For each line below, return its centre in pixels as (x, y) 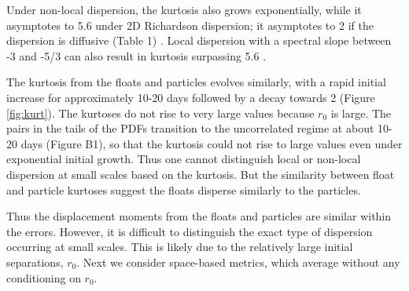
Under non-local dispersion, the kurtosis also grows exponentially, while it (184, 9)
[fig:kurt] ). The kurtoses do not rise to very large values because (160, 113)
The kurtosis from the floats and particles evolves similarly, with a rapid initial (196, 82)
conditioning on (44, 277)
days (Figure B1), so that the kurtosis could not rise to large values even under (212, 143)
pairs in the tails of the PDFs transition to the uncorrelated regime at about (190, 128)
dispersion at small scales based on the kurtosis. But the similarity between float (201, 174)
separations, (35, 262)
